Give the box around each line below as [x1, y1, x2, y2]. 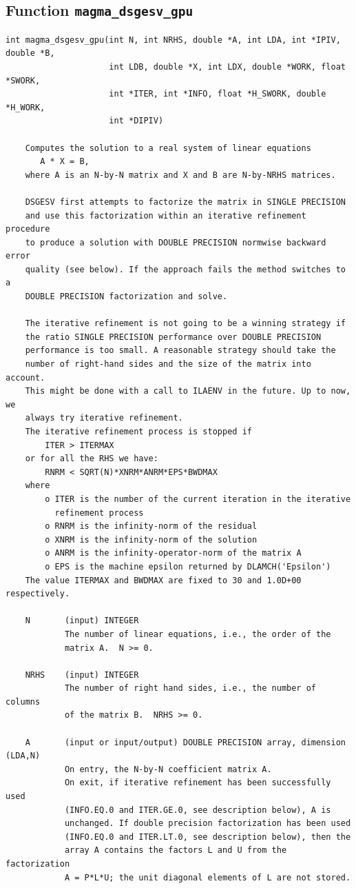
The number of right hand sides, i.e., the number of [64, 683, 317, 694]
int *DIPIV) [109, 116, 164, 126]
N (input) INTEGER [25, 616, 139, 626]
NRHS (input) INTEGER [25, 669, 139, 680]
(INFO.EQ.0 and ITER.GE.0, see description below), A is [64, 805, 331, 815]
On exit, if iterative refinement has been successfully [64, 778, 331, 788]
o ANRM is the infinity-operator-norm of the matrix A [45, 548, 302, 558]
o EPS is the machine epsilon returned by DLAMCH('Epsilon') [45, 561, 331, 572]
